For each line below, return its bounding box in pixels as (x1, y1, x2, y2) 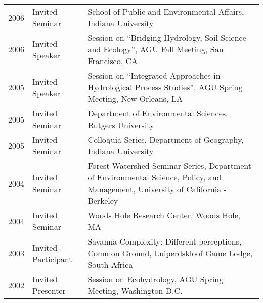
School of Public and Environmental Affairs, (87, 6, 244, 17)
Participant (32, 253, 72, 265)
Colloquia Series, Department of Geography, (87, 134, 244, 145)
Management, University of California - (87, 183, 227, 195)
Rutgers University (87, 119, 154, 131)
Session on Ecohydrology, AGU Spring (87, 273, 224, 285)
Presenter (32, 285, 66, 296)
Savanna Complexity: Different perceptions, (87, 235, 242, 247)
